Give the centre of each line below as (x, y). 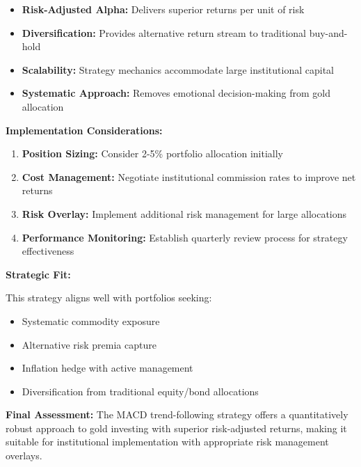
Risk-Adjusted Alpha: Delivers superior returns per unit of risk (163, 9)
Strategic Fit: (38, 274)
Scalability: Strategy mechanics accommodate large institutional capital (178, 69)
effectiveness (48, 251)
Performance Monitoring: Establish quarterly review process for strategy (185, 237)
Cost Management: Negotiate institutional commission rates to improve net (189, 176)
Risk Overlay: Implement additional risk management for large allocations (184, 213)
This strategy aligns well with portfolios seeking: (109, 298)
